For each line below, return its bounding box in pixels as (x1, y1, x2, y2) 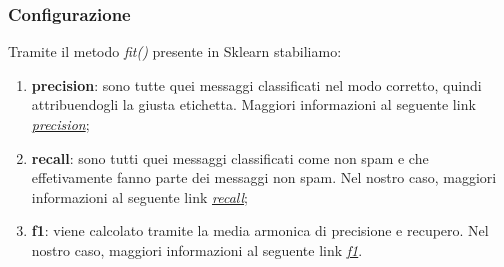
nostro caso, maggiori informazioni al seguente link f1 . (31, 239, 363, 260)
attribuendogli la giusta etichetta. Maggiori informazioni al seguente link (31, 94, 476, 115)
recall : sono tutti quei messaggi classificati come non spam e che (31, 147, 429, 168)
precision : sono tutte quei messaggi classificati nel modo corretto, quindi (31, 74, 482, 95)
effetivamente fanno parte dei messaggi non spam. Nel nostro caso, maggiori (31, 167, 497, 188)
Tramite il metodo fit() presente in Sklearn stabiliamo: (8, 41, 342, 62)
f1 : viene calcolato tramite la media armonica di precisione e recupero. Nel (31, 220, 489, 241)
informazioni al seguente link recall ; (31, 186, 248, 207)
